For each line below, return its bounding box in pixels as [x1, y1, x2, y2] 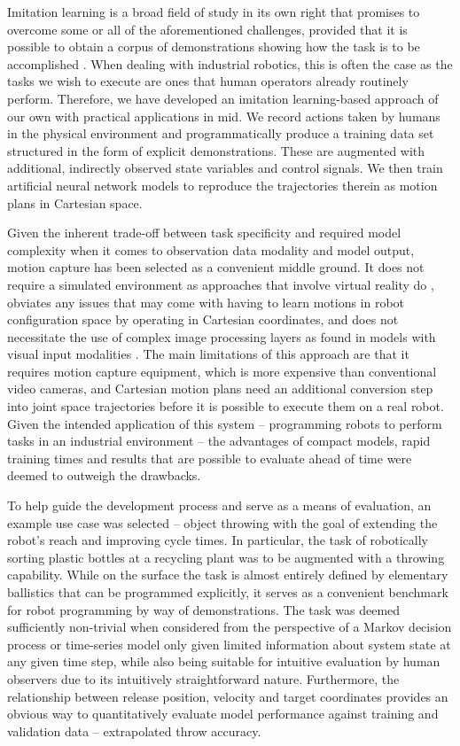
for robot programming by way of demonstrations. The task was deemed [7, 600, 401, 618]
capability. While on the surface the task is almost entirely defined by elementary [7, 565, 448, 584]
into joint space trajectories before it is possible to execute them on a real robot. [7, 397, 444, 416]
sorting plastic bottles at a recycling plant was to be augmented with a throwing [7, 548, 445, 566]
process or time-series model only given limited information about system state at [7, 634, 451, 653]
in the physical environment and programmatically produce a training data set [7, 124, 434, 143]
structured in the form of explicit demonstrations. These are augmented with [7, 141, 425, 159]
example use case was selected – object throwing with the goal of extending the [7, 513, 438, 532]
